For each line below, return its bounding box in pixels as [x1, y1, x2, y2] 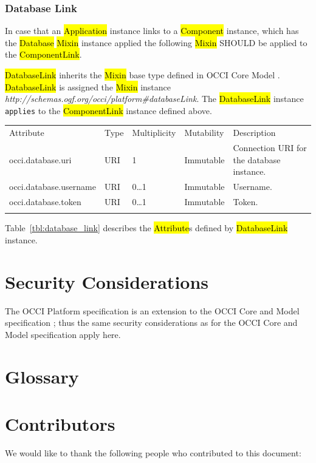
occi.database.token [9, 195, 81, 208]
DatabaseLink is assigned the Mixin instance [5, 80, 171, 93]
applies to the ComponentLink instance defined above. [5, 104, 212, 117]
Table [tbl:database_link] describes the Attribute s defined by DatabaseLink [5, 221, 288, 234]
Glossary [5, 363, 79, 388]
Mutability [184, 126, 224, 139]
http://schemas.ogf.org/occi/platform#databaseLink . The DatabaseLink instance [5, 92, 304, 105]
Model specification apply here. [5, 328, 121, 340]
